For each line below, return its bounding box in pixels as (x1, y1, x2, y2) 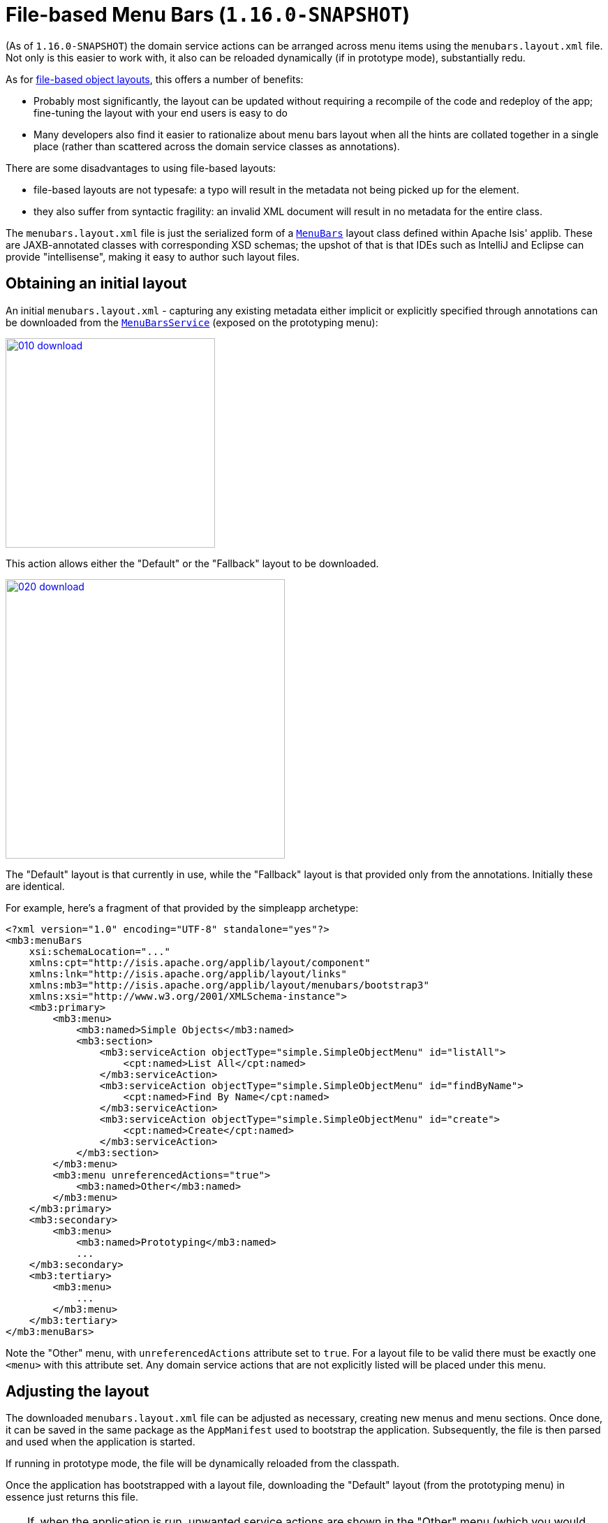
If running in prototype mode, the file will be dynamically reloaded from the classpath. (6, 1457, 400, 1470)
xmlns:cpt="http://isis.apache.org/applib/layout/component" (29, 956, 371, 968)
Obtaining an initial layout (6, 275, 187, 293)
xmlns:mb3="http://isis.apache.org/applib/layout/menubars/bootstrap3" (29, 979, 429, 991)
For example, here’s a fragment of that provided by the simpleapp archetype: (6, 901, 359, 914)
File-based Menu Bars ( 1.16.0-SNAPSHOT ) (6, 3, 410, 27)
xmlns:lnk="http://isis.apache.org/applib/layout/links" (29, 968, 347, 979)
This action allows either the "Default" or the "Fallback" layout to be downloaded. (6, 557, 379, 569)
